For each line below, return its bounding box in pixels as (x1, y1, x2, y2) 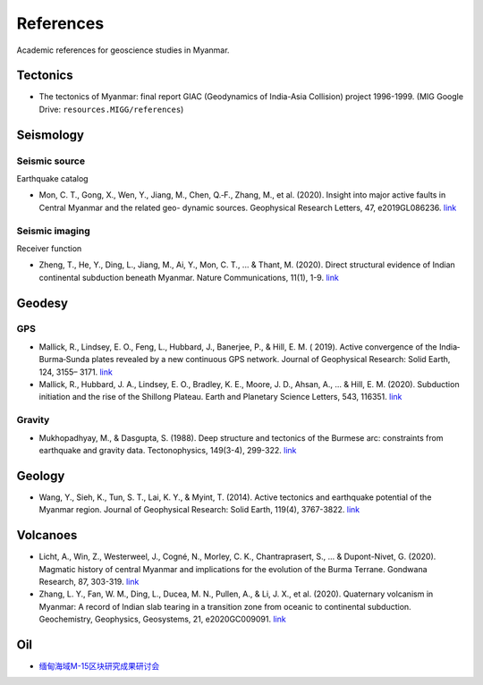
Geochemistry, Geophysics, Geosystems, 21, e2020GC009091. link (38, 613, 286, 625)
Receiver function (16, 242, 82, 254)
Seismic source (16, 155, 85, 167)
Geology (16, 468, 65, 483)
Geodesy (16, 295, 69, 310)
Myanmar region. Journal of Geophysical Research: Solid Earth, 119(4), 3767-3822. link (38, 504, 360, 515)
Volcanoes (16, 528, 78, 543)
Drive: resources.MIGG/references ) (38, 104, 184, 114)
